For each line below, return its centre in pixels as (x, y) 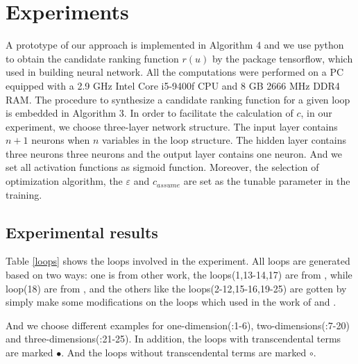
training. (24, 194)
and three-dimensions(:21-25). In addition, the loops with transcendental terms (173, 339)
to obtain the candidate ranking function (92, 58)
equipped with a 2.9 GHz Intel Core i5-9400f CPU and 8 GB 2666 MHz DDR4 (173, 85)
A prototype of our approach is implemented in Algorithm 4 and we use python (175, 45)
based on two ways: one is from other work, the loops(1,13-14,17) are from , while (179, 275)
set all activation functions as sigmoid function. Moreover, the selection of (162, 167)
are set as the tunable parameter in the (267, 181)
